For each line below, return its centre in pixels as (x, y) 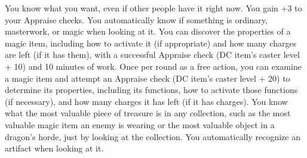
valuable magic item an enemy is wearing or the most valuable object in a (140, 124)
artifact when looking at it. (54, 148)
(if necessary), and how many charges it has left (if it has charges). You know (146, 101)
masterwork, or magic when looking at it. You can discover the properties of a (148, 31)
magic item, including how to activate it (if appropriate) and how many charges (151, 43)
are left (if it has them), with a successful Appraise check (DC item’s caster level (152, 55)
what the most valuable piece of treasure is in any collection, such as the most (148, 113)
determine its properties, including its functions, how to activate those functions (151, 90)
